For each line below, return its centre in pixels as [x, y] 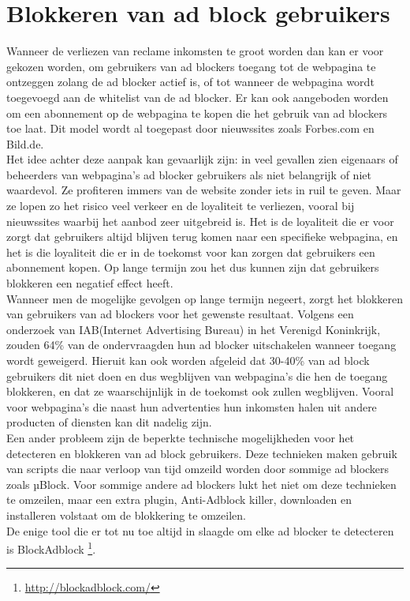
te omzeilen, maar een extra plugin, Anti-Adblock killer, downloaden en [179, 500]
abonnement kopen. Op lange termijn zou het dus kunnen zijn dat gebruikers [193, 267]
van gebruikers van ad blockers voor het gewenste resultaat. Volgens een [180, 314]
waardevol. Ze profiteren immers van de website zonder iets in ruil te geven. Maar [204, 190]
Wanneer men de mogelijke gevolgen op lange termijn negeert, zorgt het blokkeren [205, 298]
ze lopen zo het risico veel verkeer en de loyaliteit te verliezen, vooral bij [181, 206]
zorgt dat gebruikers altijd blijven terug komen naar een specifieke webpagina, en [202, 237]
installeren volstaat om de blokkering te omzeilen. [126, 515]
